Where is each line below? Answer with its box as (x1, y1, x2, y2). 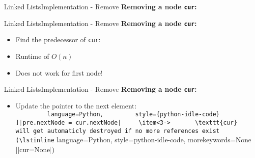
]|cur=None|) (15, 144, 55, 155)
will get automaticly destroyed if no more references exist (15, 127, 220, 134)
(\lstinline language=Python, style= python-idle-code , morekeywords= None (15, 134, 252, 145)
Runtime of (15, 51, 50, 61)
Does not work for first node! (15, 67, 103, 78)
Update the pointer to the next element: (15, 100, 137, 110)
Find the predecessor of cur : (15, 34, 101, 45)
